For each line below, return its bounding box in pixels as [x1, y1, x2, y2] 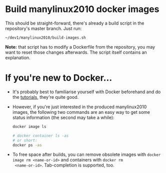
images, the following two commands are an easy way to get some [12, 109, 150, 115]
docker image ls [12, 124, 46, 129]
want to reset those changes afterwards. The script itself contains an [5, 49, 147, 55]
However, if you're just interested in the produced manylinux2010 [12, 104, 147, 110]
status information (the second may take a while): [12, 114, 114, 120]
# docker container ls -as [12, 133, 69, 138]
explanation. [5, 54, 31, 61]
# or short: [12, 138, 37, 143]
